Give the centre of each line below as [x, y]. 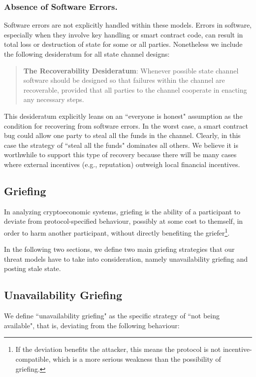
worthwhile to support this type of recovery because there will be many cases [120, 154]
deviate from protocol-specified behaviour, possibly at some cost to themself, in [124, 221]
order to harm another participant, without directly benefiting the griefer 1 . [117, 232]
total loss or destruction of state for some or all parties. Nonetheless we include [123, 44]
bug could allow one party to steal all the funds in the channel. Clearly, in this [122, 135]
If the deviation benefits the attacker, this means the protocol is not [118, 349]
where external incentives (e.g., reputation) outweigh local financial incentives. [122, 164]
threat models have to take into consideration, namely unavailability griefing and [126, 258]
